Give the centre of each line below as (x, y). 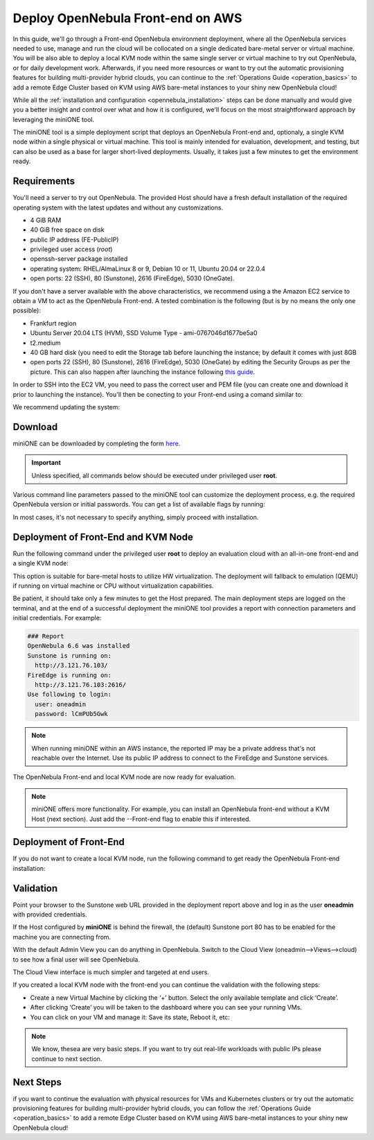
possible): (27, 310)
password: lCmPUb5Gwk (72, 714)
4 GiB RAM (46, 220)
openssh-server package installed (79, 259)
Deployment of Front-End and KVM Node (103, 537)
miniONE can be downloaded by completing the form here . (97, 443)
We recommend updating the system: (66, 407)
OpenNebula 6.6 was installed (79, 646)
